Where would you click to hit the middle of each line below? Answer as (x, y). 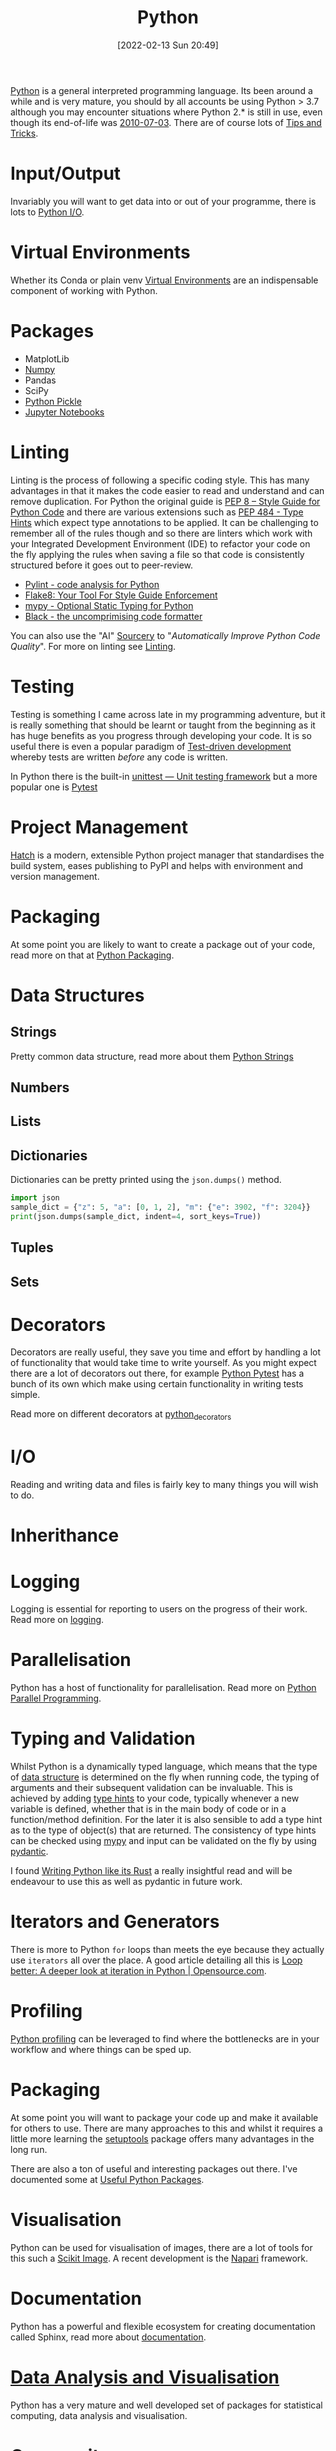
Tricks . (24, 133)
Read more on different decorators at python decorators (121, 1415)
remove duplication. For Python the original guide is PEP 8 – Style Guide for (165, 501)
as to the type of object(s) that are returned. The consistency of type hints (163, 1830)
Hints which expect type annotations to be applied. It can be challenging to (164, 522)
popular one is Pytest (54, 787)
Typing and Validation (103, 1738)
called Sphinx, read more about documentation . (108, 2337)
